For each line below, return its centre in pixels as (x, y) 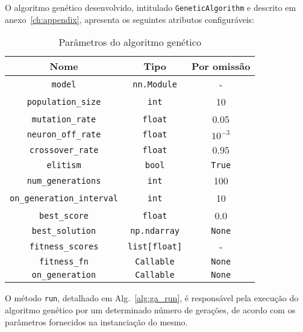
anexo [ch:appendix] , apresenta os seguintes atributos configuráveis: (130, 19)
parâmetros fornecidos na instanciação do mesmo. (96, 321)
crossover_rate (64, 150)
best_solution (64, 231)
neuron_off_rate (64, 135)
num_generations (64, 180)
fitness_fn (64, 262)
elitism (64, 165)
